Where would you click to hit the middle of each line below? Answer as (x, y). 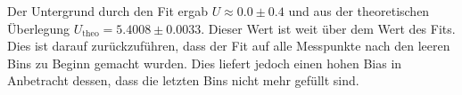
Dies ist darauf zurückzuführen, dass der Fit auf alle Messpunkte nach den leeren (229, 46)
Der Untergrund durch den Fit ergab (108, 11)
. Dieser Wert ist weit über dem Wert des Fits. (328, 28)
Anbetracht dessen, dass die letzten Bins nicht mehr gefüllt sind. (183, 80)
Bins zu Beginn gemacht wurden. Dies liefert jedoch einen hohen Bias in (205, 63)
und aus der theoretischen (359, 11)
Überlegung (39, 28)
